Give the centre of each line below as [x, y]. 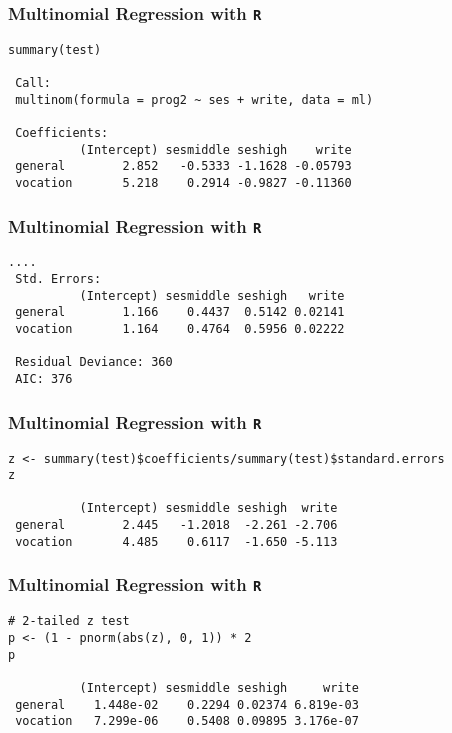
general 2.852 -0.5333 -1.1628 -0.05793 [183, 166]
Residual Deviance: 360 [94, 362]
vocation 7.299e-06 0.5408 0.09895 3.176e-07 [187, 721]
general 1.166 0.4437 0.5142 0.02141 [180, 312]
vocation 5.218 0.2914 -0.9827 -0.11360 [183, 183]
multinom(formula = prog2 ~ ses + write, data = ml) [194, 99]
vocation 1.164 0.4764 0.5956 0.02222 [180, 329]
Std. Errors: [58, 279]
